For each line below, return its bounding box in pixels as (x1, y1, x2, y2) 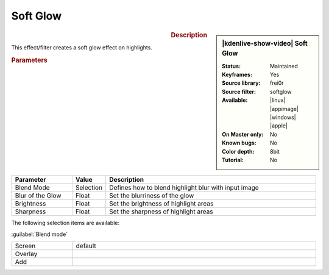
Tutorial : (222, 156, 244, 163)
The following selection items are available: (11, 220, 120, 227)
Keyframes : (222, 71, 253, 79)
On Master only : (222, 130, 264, 138)
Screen (15, 241, 36, 250)
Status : (222, 62, 241, 70)
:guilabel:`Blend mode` (11, 230, 68, 238)
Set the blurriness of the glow (109, 191, 194, 200)
